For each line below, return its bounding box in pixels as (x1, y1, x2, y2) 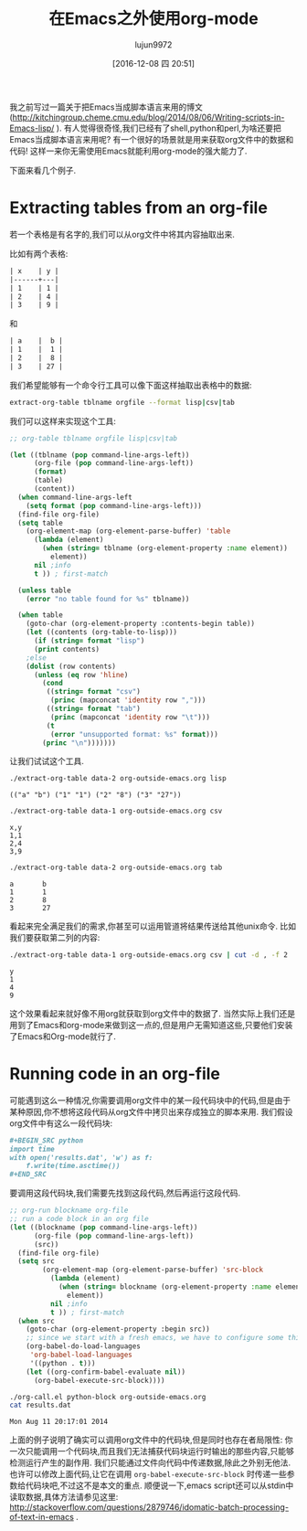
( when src (17, 1316, 55, 1325)
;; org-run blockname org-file (9, 1206, 129, 1216)
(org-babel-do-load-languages (26, 1342, 142, 1351)
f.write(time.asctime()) (26, 1162, 121, 1171)
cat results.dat (9, 1400, 71, 1410)
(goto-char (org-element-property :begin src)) (26, 1324, 210, 1334)
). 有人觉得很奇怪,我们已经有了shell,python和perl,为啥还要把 (56, 122, 281, 133)
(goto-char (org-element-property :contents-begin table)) (26, 619, 256, 629)
